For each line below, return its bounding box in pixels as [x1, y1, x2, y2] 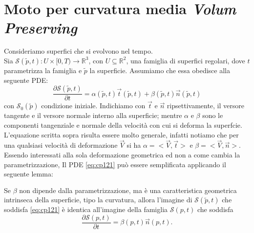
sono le [202, 110, 223, 120]
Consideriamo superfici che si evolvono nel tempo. [4, 46, 153, 56]
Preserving [4, 18, 77, 38]
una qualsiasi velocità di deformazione [4, 140, 118, 150]
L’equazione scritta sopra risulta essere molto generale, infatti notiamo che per [4, 129, 239, 139]
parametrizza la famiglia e [4, 65, 82, 75]
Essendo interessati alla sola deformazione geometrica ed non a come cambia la [4, 149, 240, 159]
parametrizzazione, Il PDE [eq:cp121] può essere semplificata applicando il [4, 159, 226, 169]
